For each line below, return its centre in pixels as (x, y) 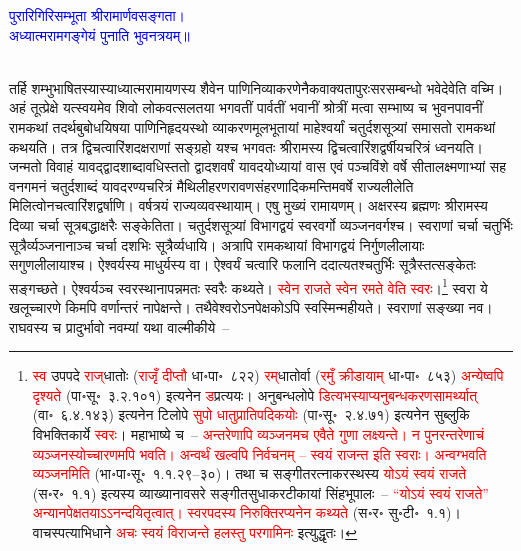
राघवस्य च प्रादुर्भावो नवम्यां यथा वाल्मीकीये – (119, 326)
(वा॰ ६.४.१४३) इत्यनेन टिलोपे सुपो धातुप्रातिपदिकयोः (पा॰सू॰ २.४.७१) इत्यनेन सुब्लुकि (251, 414)
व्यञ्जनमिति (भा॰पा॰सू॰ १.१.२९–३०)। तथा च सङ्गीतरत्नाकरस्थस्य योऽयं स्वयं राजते (249, 473)
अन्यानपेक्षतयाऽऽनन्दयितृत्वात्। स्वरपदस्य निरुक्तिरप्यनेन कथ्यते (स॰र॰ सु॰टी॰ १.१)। (246, 512)
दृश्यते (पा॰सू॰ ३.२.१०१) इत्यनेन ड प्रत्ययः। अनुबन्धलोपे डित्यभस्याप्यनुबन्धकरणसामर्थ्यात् (255, 394)
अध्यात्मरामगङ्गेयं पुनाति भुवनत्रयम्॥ (99, 34)
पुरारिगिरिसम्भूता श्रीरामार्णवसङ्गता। (97, 15)
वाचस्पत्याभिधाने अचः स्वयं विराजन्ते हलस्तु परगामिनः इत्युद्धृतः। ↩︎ (195, 531)
